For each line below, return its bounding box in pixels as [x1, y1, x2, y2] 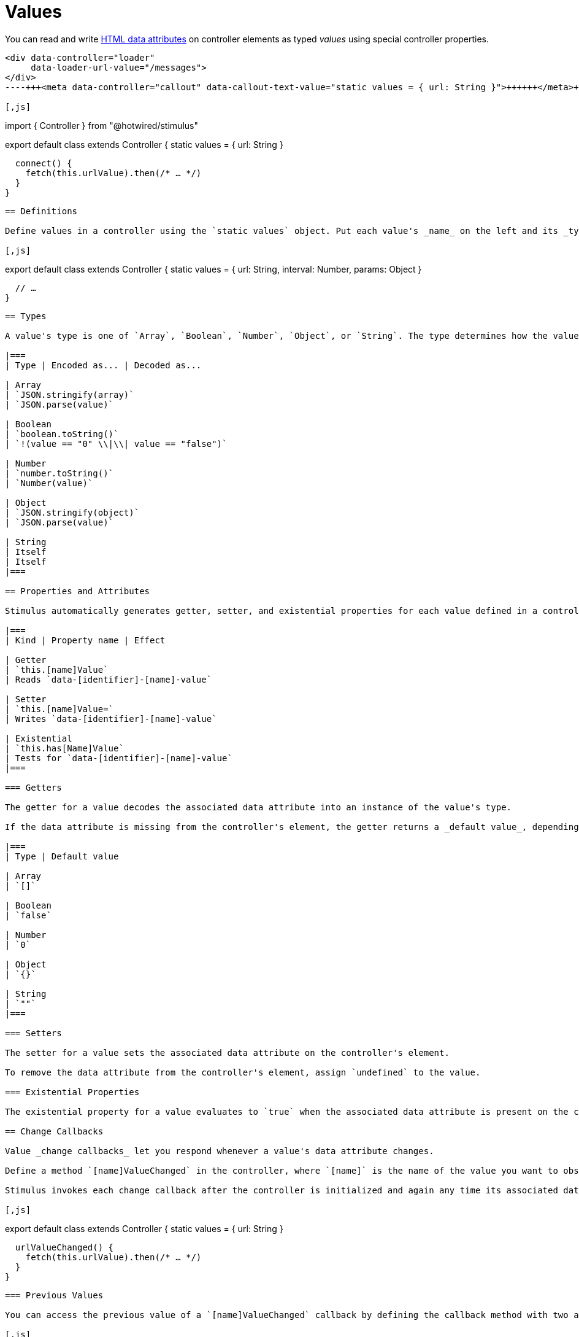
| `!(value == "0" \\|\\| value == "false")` [5, 438, 228, 449]
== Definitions [5, 206, 78, 216]
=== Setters [5, 1028, 62, 1038]
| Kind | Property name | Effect [5, 635, 166, 645]
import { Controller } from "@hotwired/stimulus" [5, 120, 198, 131]
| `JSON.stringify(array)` [5, 389, 134, 400]
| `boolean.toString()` [5, 428, 119, 439]
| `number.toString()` [5, 468, 114, 478]
